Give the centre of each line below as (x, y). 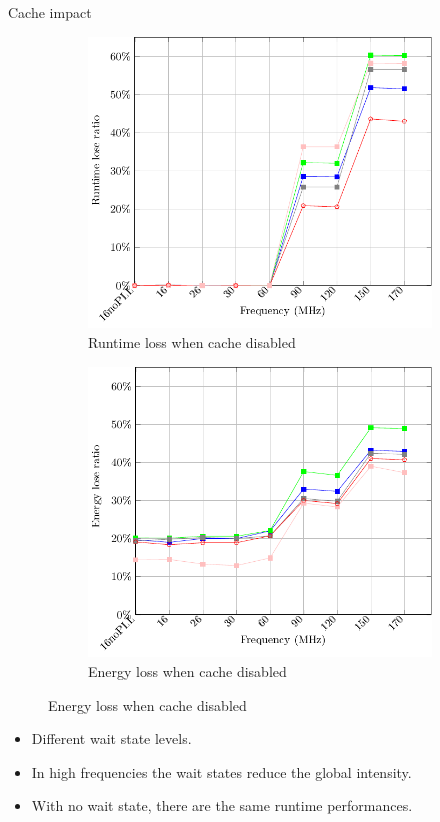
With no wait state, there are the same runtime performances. (222, 805)
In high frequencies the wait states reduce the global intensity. (221, 771)
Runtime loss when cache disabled (192, 341)
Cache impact (50, 12)
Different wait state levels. (111, 738)
